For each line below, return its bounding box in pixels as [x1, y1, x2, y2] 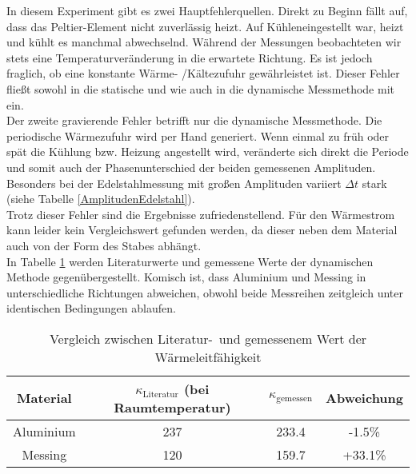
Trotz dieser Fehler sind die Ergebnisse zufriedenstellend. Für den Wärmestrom [6, 205, 395, 222]
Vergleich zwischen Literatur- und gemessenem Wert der [49, 329, 367, 348]
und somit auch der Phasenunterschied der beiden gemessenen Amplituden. [6, 158, 376, 175]
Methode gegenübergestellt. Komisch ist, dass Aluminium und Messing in [6, 269, 366, 285]
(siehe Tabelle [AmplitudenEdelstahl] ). [6, 190, 195, 207]
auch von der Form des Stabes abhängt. [6, 237, 202, 253]
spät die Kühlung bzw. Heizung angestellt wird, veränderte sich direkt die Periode [6, 143, 409, 160]
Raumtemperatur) [114, 397, 231, 416]
